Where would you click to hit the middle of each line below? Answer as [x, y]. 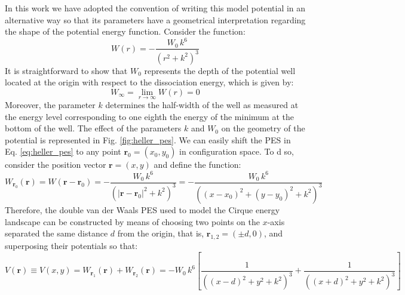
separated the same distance [56, 233]
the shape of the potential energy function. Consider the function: [125, 31]
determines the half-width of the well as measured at [202, 105]
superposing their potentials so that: [71, 245]
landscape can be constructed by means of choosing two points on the [133, 221]
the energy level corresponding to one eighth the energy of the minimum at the [149, 116]
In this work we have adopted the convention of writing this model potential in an [155, 8]
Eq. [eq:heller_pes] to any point [63, 151]
